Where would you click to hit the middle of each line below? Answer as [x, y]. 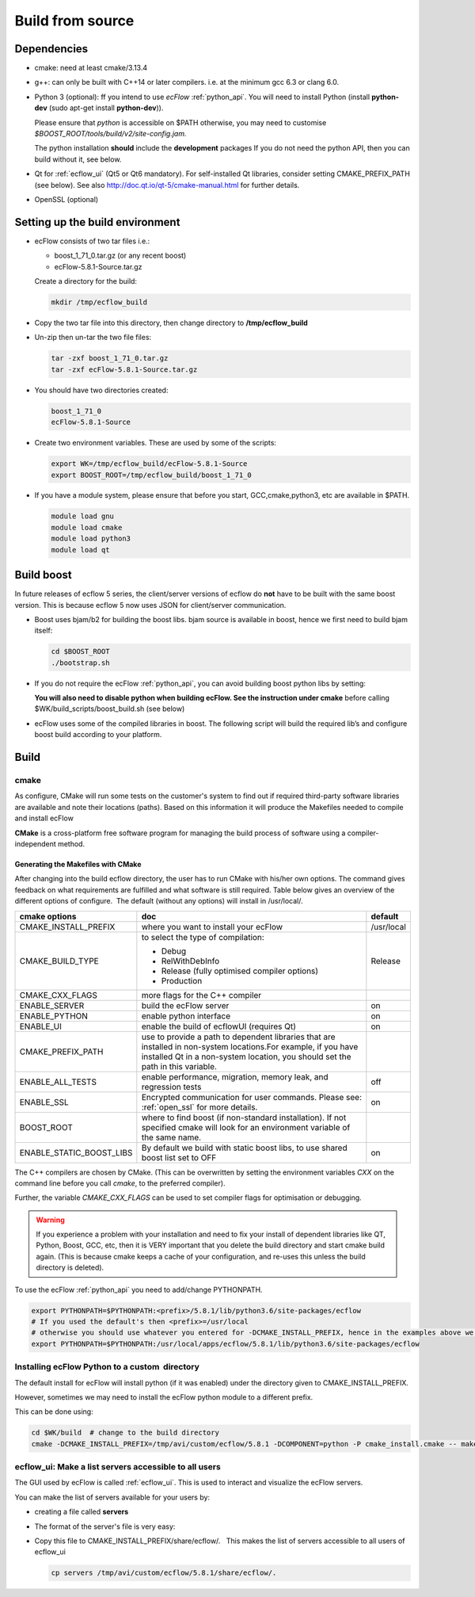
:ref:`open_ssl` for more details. [199, 1107]
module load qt [80, 550]
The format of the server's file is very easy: [105, 1526]
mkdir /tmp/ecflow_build [99, 302]
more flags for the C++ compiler [201, 995]
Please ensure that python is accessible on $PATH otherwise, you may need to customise [180, 122]
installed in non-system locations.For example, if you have [250, 1046]
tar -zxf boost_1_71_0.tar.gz [110, 358]
